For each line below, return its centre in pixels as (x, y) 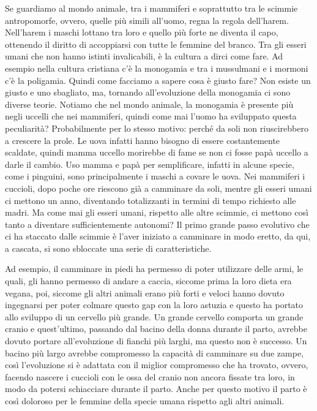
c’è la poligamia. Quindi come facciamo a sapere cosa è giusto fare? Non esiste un (158, 80)
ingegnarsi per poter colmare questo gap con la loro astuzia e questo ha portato (154, 305)
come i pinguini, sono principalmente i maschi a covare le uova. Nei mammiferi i (155, 176)
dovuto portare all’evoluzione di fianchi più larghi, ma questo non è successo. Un (156, 341)
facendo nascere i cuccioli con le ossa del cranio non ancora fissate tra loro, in (150, 376)
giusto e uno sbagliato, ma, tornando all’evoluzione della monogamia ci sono (148, 92)
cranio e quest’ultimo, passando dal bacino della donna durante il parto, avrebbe (156, 329)
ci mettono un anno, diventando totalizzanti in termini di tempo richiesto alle (151, 200)
